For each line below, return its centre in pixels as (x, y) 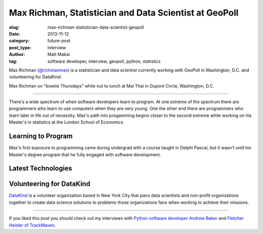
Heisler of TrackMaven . (32, 225)
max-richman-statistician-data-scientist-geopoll (96, 27)
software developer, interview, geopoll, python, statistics (104, 61)
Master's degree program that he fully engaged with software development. (85, 154)
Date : (15, 34)
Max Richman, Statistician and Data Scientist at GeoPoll (124, 13)
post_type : (20, 47)
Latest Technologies (41, 169)
